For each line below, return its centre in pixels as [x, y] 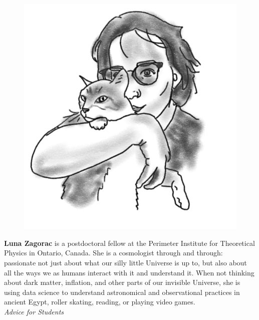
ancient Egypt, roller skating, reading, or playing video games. [100, 302]
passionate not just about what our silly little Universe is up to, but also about [125, 263]
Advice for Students [34, 311]
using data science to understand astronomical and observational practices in [122, 292]
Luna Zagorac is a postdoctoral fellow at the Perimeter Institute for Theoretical [129, 243]
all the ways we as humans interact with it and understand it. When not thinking [129, 272]
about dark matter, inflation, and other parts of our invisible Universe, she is [122, 282]
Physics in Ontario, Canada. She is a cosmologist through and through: [113, 253]
